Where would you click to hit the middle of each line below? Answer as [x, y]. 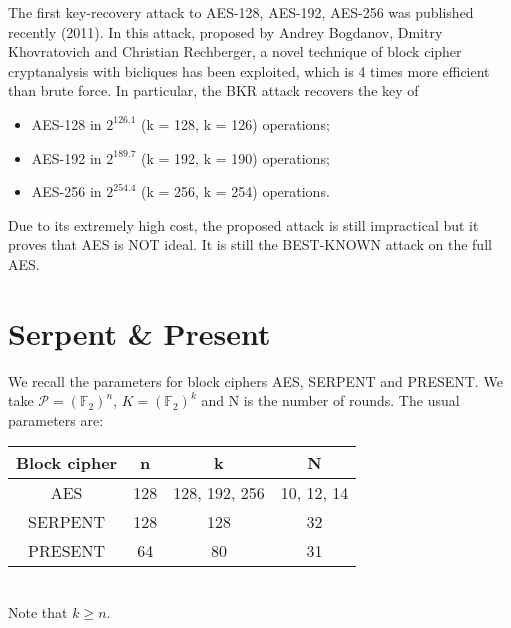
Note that [38, 612]
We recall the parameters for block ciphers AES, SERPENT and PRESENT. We [255, 380]
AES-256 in [66, 191]
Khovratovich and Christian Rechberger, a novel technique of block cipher [235, 51]
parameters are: [56, 419]
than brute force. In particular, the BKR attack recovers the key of [213, 90]
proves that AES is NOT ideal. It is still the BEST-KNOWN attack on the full [250, 244]
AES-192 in [66, 157]
